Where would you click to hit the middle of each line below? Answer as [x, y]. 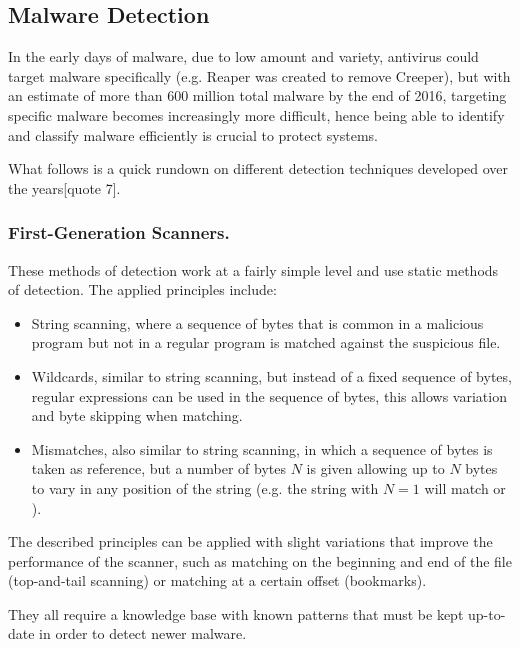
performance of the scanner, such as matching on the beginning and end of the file [260, 560]
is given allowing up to [375, 468]
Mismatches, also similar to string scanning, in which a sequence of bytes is [262, 448]
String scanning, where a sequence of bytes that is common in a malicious [257, 322]
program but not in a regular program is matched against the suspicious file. [266, 342]
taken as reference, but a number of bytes [158, 468]
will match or [465, 487]
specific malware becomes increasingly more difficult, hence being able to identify [256, 114]
